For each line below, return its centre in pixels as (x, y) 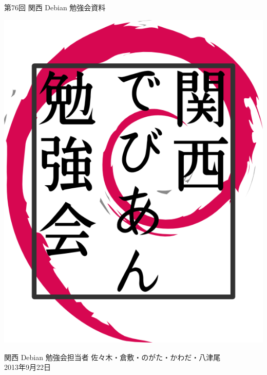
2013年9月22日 (27, 367)
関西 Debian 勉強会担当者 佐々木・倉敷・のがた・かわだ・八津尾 (112, 357)
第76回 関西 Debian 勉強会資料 (55, 7)
